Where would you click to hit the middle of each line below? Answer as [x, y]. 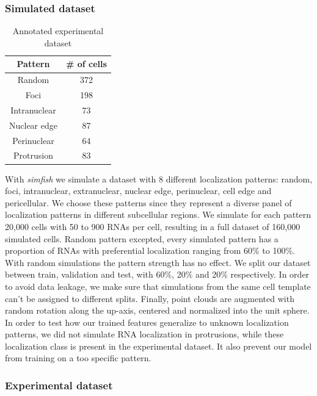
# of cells [86, 64]
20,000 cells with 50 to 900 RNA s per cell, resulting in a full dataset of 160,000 [153, 226]
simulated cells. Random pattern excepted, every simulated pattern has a [142, 238]
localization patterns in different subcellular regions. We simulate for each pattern [158, 214]
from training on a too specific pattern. [78, 358]
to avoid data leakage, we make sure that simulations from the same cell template [158, 286]
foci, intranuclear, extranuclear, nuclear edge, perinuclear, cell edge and [138, 191]
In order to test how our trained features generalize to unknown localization [147, 322]
